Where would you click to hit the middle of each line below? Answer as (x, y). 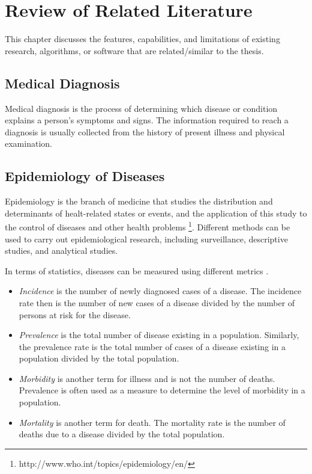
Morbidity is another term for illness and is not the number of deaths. (147, 378)
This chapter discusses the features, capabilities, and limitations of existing (142, 39)
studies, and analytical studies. (61, 251)
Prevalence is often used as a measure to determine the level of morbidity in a (162, 390)
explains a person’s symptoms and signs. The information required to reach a (147, 120)
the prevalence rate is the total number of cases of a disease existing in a (152, 346)
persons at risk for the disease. (75, 314)
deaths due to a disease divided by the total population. (122, 434)
